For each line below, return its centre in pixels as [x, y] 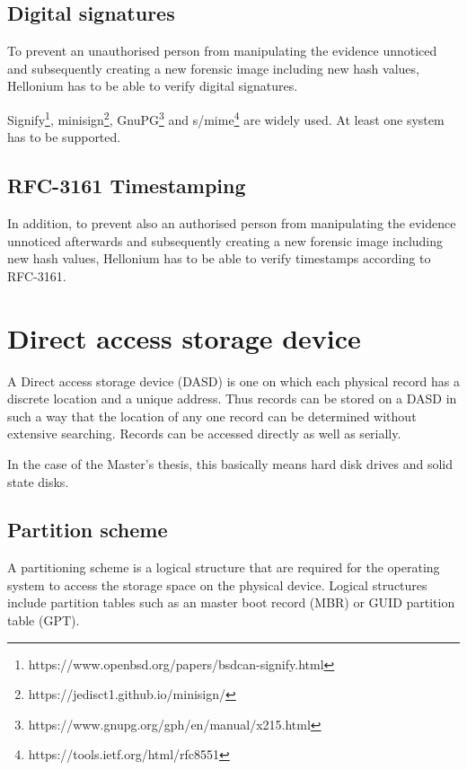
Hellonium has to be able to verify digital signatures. [153, 86]
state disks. [38, 481]
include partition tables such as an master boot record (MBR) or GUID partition [231, 602]
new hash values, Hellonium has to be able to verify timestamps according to [219, 258]
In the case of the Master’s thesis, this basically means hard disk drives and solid [230, 463]
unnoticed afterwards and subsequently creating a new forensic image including [225, 240]
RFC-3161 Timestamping [127, 186]
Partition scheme [88, 530]
